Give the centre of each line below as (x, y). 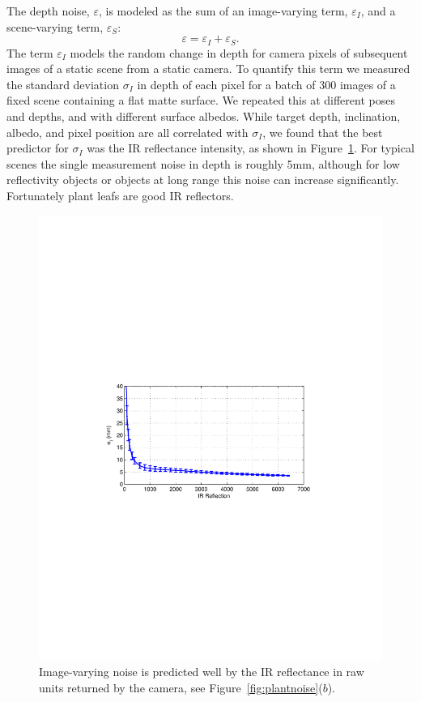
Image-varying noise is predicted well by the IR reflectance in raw (202, 672)
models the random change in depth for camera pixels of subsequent (239, 52)
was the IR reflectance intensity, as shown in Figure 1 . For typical (251, 148)
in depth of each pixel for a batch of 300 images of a (266, 84)
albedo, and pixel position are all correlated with (128, 132)
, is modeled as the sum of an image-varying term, (223, 11)
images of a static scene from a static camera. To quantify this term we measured (208, 68)
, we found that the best (323, 132)
